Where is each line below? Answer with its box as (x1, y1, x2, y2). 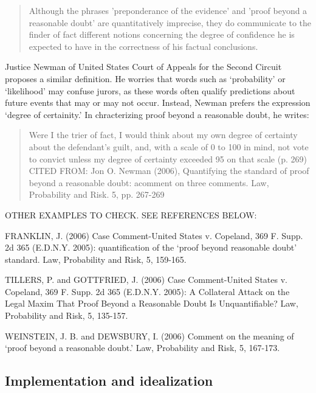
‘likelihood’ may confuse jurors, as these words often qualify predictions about (5, 84, 295, 97)
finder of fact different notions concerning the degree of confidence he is (29, 28, 295, 41)
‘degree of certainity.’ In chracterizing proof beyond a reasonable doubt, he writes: (5, 108, 309, 120)
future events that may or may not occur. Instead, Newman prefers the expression (5, 96, 311, 109)
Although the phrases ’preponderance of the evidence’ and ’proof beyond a (29, 4, 307, 16)
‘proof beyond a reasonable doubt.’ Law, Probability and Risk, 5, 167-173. (5, 341, 280, 354)
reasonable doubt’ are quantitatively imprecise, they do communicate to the (29, 16, 312, 29)
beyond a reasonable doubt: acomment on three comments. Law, (29, 176, 269, 189)
